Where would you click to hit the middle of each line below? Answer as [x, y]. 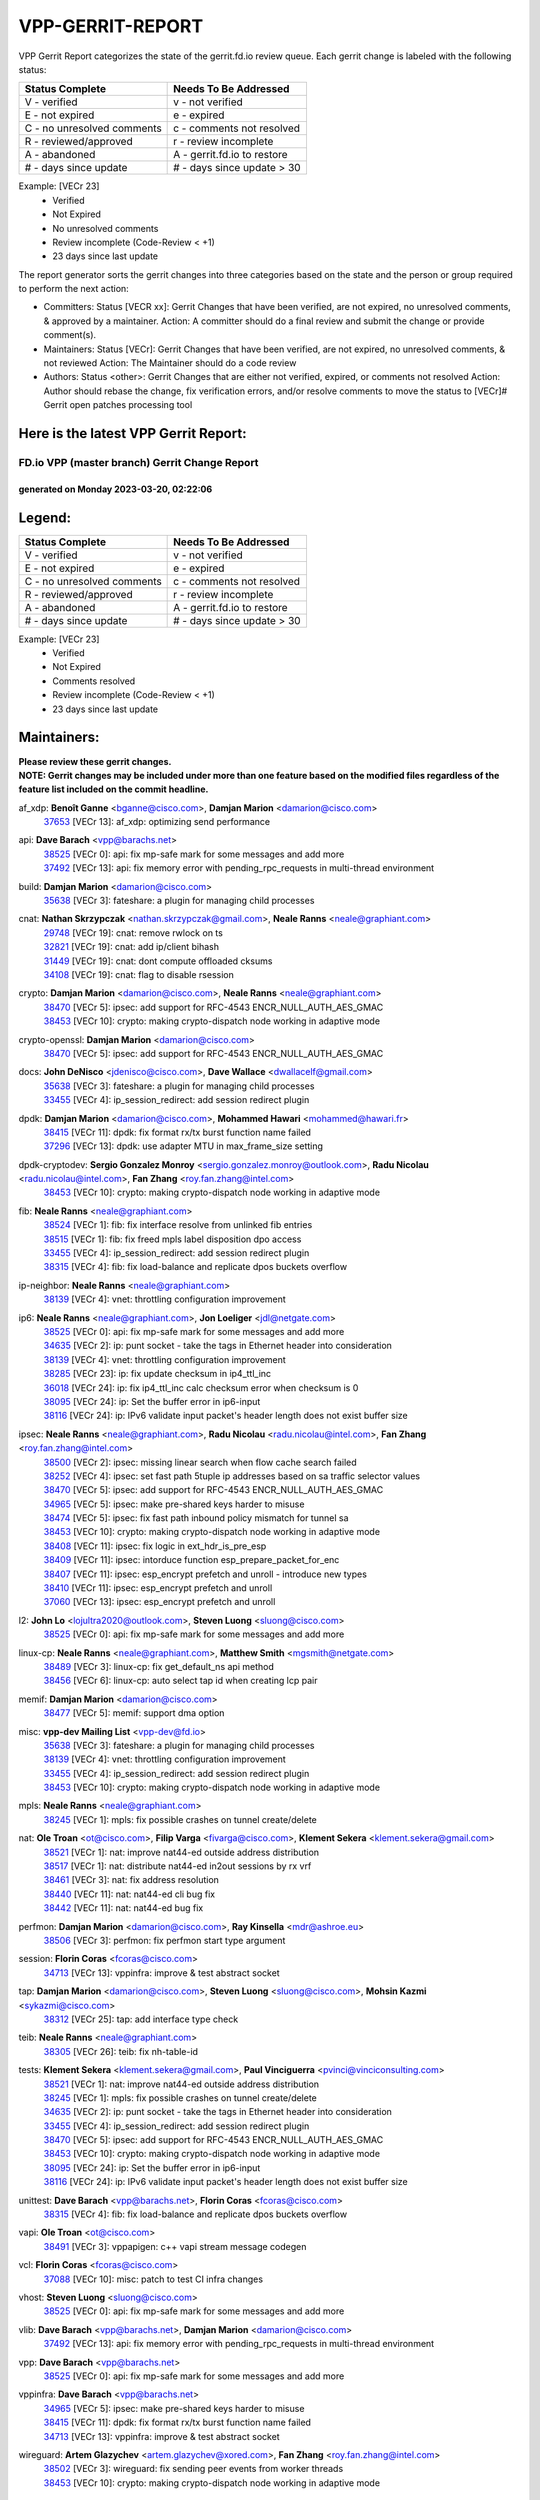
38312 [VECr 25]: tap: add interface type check [141, 2019]
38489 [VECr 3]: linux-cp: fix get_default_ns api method [158, 1666]
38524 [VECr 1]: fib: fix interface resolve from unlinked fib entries [178, 1225]
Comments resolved [94, 681]
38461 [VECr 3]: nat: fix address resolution [131, 1880]
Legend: [45, 517]
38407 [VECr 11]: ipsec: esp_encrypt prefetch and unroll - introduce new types [205, 1574]
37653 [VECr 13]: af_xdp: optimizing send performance [156, 822]
